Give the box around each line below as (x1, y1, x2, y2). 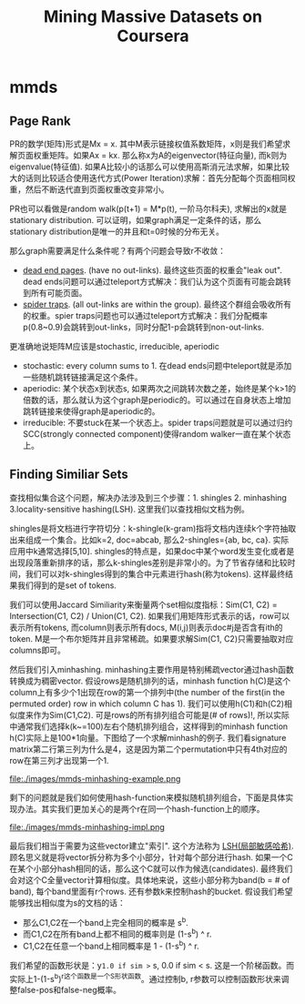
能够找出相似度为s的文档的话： (9, 897, 126, 908)
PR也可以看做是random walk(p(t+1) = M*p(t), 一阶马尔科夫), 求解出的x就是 (9, 203, 287, 214)
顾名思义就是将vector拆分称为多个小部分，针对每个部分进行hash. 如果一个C (9, 851, 293, 862)
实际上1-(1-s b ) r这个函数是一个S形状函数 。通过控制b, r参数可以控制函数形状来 (9, 971, 281, 984)
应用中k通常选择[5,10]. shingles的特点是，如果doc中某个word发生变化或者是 (9, 545, 295, 556)
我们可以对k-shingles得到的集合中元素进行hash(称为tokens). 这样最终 (25, 568, 286, 579)
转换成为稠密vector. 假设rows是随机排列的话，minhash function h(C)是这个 (9, 675, 291, 686)
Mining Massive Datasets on (44, 6, 262, 27)
